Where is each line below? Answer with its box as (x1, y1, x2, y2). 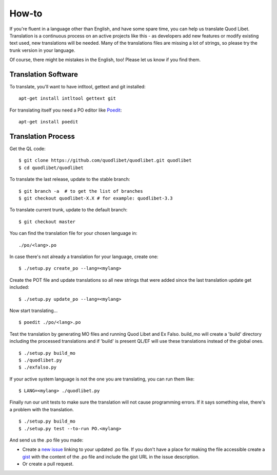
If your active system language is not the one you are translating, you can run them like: (9, 376, 195, 382)
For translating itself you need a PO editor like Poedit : (9, 107, 122, 113)
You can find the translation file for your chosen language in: (9, 230, 137, 236)
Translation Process (9, 132, 75, 141)
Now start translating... (9, 307, 58, 314)
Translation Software (9, 70, 78, 79)
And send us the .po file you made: (9, 437, 84, 443)
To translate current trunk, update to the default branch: (9, 207, 128, 213)
